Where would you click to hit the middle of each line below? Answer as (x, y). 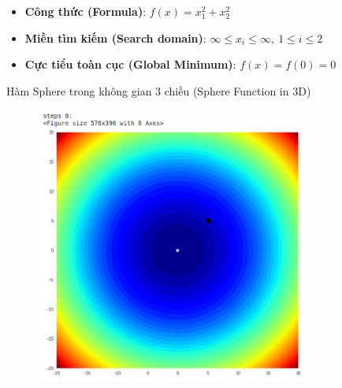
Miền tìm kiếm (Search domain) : (115, 37)
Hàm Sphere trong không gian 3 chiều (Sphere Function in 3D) (159, 90)
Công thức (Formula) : (85, 11)
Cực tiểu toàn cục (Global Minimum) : (130, 64)
